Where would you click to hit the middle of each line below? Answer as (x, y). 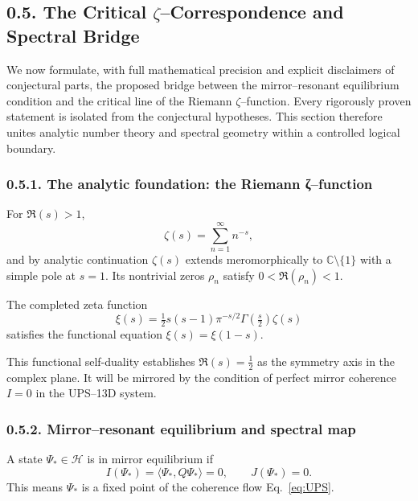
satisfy (239, 275)
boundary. (31, 148)
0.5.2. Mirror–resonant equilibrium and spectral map (181, 428)
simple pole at (41, 275)
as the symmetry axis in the (326, 361)
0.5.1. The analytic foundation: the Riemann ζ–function (190, 184)
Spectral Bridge (73, 35)
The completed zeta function (77, 304)
